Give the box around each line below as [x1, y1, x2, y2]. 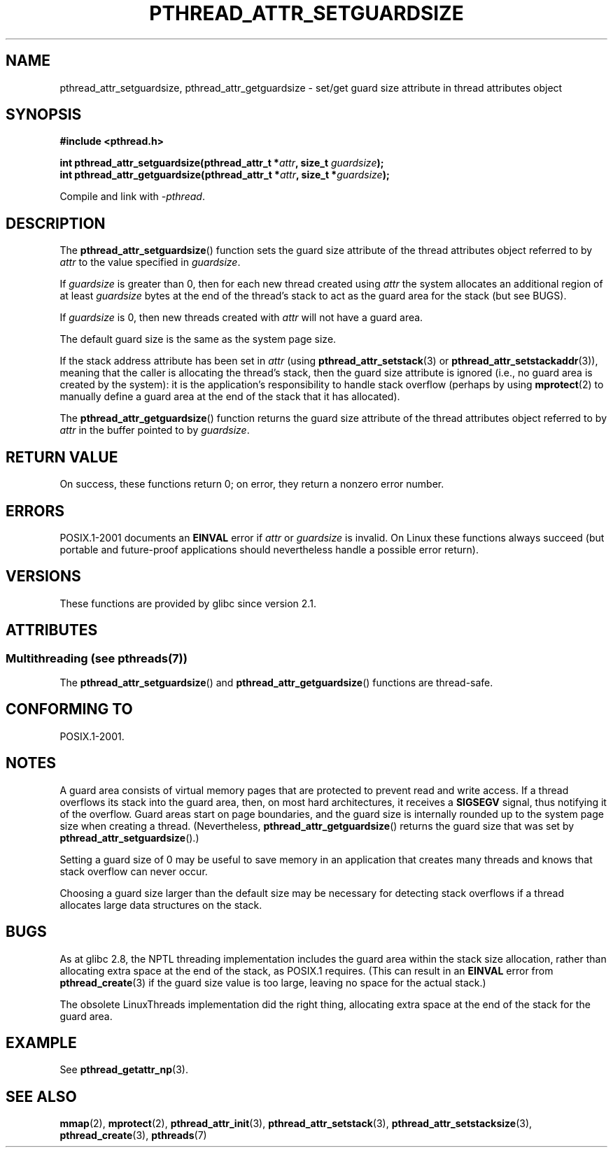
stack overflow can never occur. [59, 865, 208, 877]
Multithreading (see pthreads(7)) [6, 651, 188, 665]
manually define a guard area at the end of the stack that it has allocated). [59, 390, 400, 403]
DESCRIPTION [6, 214, 106, 232]
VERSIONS [6, 567, 81, 586]
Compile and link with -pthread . [59, 190, 205, 203]
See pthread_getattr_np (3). [59, 1063, 188, 1076]
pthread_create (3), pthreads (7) [59, 1129, 207, 1142]
